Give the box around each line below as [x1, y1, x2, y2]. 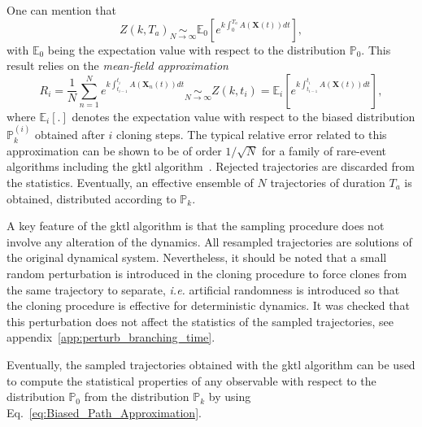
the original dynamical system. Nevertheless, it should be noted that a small [7, 249, 387, 266]
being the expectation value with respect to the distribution [47, 41, 346, 58]
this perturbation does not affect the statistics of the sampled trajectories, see [7, 312, 394, 329]
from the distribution [84, 388, 189, 405]
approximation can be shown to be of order [7, 142, 222, 159]
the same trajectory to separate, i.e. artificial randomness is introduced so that [7, 281, 400, 298]
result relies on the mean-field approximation [7, 57, 228, 74]
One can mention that [7, 2, 116, 18]
